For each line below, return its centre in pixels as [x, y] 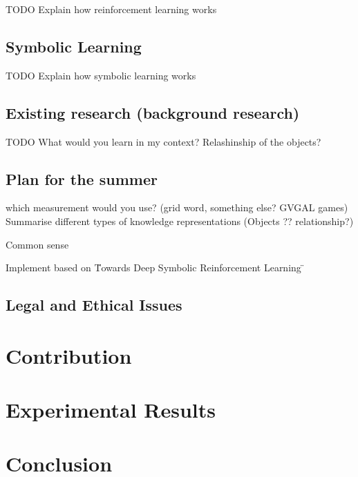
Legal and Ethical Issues [94, 305]
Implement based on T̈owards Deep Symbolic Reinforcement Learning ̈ [155, 267]
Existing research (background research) [153, 112]
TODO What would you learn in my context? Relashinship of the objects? [163, 141]
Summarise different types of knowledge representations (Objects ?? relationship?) [180, 221]
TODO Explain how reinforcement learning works [111, 9]
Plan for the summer [82, 178]
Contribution [69, 355]
